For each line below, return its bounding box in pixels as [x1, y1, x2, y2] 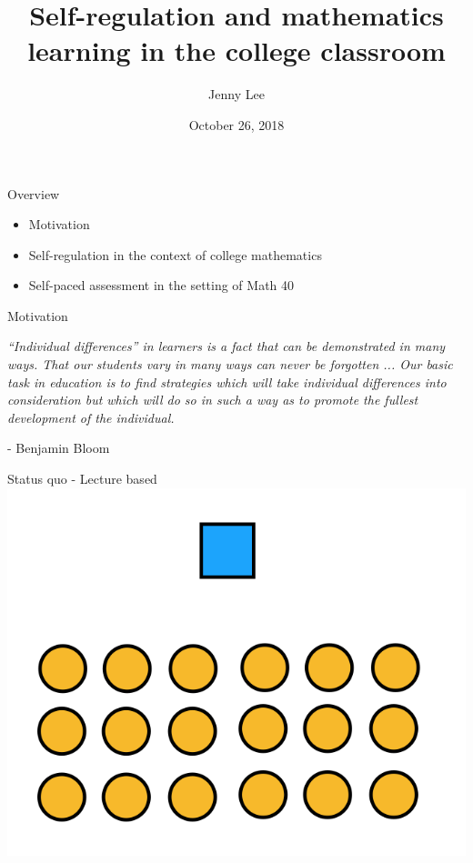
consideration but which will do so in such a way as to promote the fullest [7, 390, 418, 409]
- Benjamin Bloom [7, 438, 110, 457]
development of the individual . [7, 407, 175, 426]
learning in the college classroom [27, 32, 446, 69]
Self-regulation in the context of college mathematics [28, 245, 322, 264]
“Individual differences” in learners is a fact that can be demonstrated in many [7, 336, 446, 356]
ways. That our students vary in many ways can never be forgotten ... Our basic [7, 355, 453, 374]
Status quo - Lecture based [7, 469, 157, 488]
